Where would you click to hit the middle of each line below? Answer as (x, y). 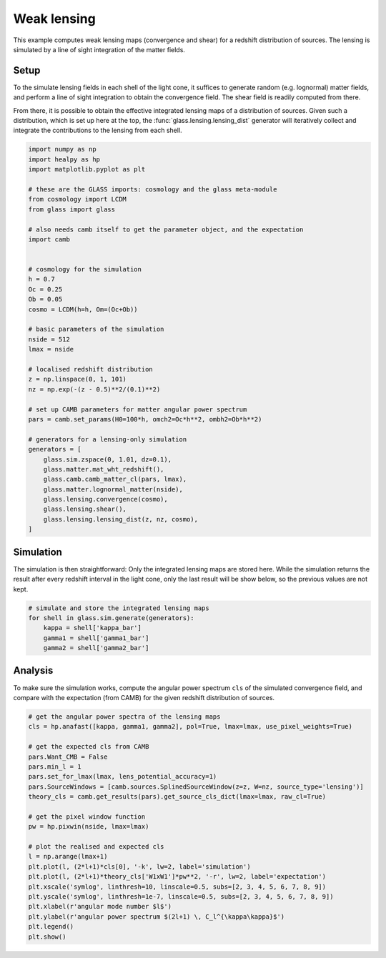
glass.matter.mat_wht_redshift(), (104, 469)
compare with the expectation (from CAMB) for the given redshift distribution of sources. (144, 697)
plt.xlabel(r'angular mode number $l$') (100, 907)
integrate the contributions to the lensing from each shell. (98, 130)
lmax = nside (51, 349)
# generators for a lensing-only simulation (108, 439)
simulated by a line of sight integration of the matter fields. (99, 49)
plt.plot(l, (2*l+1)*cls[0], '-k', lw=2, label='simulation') (139, 867)
